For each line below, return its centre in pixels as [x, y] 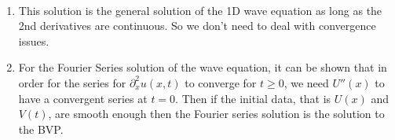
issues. [34, 41]
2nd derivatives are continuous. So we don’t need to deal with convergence [197, 26]
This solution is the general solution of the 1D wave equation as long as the [200, 10]
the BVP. [41, 129]
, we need [306, 82]
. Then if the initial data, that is [253, 98]
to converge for [221, 82]
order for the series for [72, 82]
